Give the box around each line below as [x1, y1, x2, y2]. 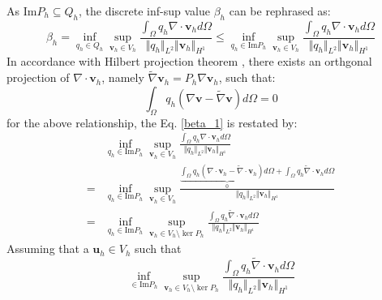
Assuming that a [6, 240, 89, 257]
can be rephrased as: [229, 2, 331, 19]
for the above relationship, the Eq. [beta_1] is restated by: [6, 114, 298, 131]
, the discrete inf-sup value [79, 2, 210, 19]
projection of [6, 69, 70, 86]
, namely [101, 69, 144, 86]
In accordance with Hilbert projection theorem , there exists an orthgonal [6, 53, 372, 70]
